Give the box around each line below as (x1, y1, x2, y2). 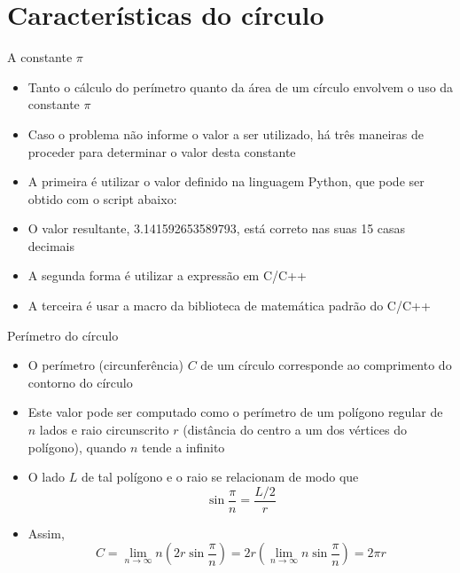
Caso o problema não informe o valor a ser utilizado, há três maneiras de (27, 124, 424, 143)
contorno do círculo (27, 373, 133, 391)
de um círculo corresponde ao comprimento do (200, 356, 452, 374)
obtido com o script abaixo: (27, 189, 177, 208)
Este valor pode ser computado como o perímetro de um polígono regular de (27, 403, 443, 421)
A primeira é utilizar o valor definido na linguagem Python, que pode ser (27, 172, 425, 191)
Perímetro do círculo (7, 326, 119, 344)
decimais (27, 236, 74, 255)
